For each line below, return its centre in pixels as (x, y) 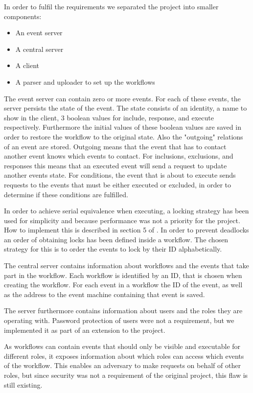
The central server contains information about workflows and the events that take (126, 266)
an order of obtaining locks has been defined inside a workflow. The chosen (116, 239)
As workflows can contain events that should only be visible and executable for (122, 346)
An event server (39, 33)
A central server (39, 49)
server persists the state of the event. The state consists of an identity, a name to (126, 108)
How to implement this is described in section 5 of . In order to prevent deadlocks (126, 230)
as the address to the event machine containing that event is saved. (104, 294)
